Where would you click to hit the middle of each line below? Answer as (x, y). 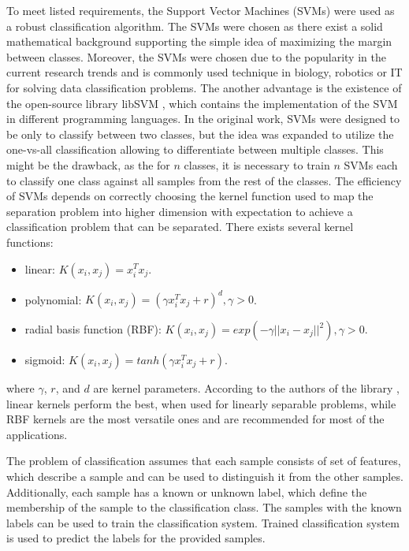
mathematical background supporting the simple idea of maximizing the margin (199, 41)
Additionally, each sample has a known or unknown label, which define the (187, 491)
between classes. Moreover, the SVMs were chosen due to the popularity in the (196, 56)
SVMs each (371, 164)
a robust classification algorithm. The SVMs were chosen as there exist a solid (195, 26)
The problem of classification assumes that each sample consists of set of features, (204, 461)
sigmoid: (45, 359)
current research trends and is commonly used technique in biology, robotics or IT (204, 72)
